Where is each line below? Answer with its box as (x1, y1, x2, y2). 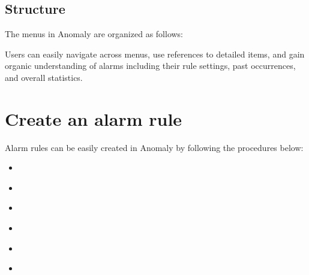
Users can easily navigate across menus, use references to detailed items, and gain (5, 47, 305, 60)
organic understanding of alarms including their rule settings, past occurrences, (5, 59, 296, 72)
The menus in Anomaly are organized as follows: (5, 28, 184, 40)
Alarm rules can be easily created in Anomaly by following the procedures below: (5, 141, 304, 153)
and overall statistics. (5, 71, 83, 83)
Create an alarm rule (5, 106, 182, 131)
